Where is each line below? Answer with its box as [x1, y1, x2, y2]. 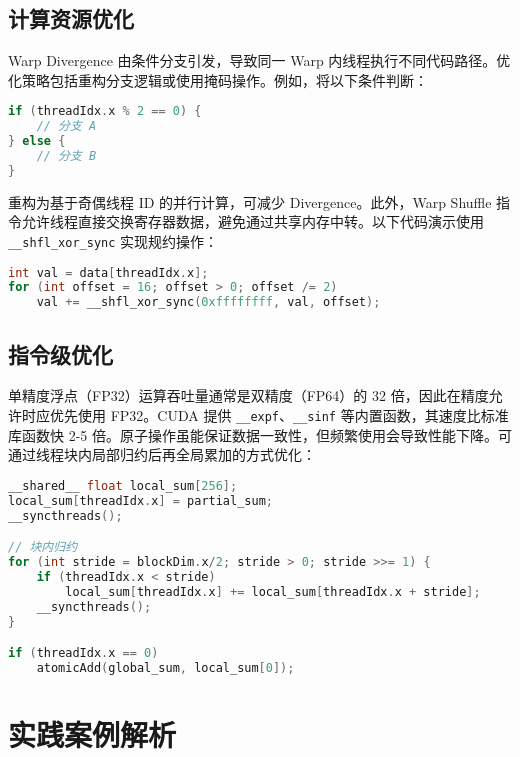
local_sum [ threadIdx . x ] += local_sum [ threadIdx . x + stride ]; [65, 584, 481, 599]
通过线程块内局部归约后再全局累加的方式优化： [8, 444, 316, 465]
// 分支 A [36, 119, 97, 134]
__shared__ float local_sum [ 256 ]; [8, 478, 238, 493]
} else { [8, 134, 66, 149]
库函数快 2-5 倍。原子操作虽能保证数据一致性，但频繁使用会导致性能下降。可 [8, 424, 512, 445]
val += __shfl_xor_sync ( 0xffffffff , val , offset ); [36, 295, 381, 310]
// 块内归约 [8, 540, 78, 555]
